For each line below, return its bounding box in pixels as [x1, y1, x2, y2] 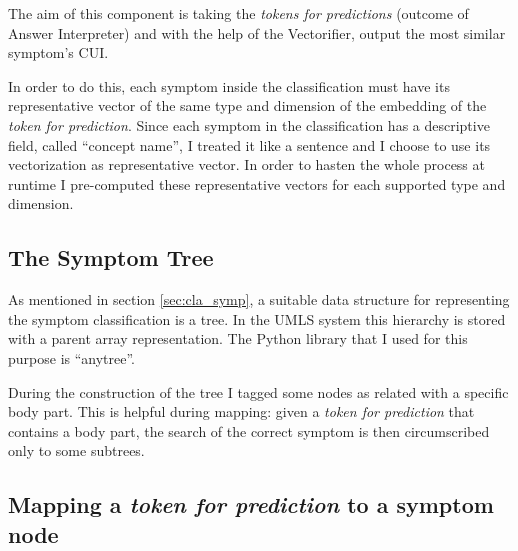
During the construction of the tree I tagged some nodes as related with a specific [8, 381, 509, 402]
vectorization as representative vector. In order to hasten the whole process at [8, 154, 485, 175]
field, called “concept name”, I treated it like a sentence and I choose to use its [8, 134, 491, 155]
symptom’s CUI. [8, 42, 109, 63]
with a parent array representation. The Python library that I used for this [8, 328, 468, 349]
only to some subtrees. [8, 440, 145, 461]
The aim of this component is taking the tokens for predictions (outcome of [8, 3, 469, 23]
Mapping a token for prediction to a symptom [8, 489, 494, 520]
